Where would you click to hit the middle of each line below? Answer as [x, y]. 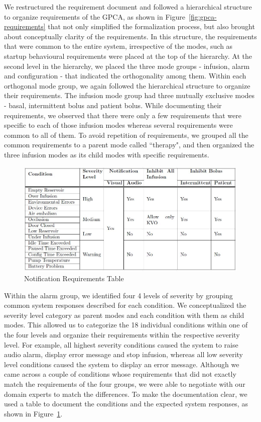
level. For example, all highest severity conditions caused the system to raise [121, 344]
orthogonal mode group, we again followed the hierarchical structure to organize [127, 85]
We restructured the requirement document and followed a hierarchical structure [128, 7]
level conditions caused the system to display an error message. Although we [122, 364]
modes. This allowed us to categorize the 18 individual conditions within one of [126, 325]
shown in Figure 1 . [33, 413]
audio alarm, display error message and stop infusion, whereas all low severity [123, 354]
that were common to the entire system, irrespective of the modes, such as [118, 46]
